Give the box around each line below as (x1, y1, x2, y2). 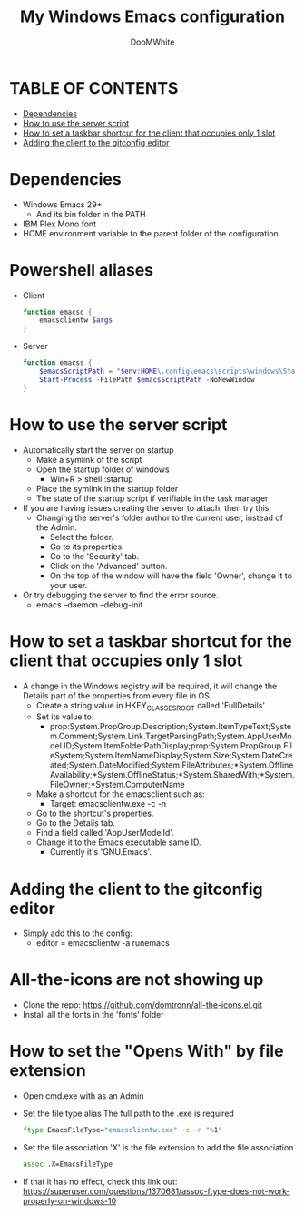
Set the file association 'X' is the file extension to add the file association (22, 1142, 294, 1153)
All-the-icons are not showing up (9, 969, 264, 990)
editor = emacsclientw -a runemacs (35, 938, 170, 949)
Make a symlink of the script (35, 454, 142, 465)
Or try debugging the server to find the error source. (22, 589, 220, 600)
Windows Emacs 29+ (22, 198, 103, 210)
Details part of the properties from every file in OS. (22, 689, 212, 701)
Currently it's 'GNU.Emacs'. (49, 847, 152, 858)
